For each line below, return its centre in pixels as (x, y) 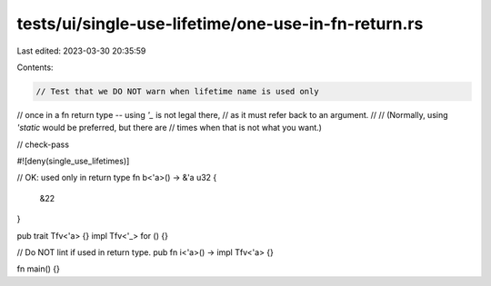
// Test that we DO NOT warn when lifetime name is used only (177, 91)
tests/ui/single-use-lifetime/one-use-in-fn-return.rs (220, 24)
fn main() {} (39, 269)
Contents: (35, 67)
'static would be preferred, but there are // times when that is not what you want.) (170, 128)
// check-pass (43, 144)
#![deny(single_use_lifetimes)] (73, 161)
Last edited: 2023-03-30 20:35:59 (81, 51)
